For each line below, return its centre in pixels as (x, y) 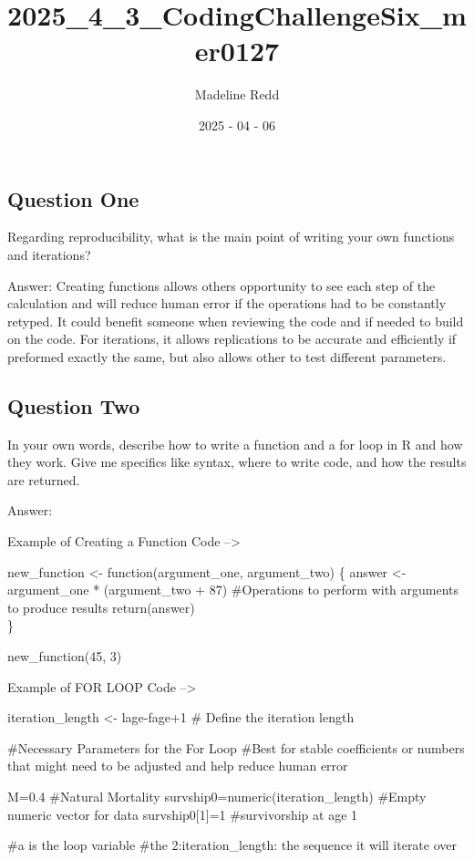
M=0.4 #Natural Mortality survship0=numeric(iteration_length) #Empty (217, 796)
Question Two (74, 405)
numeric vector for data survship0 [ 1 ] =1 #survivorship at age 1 (183, 814)
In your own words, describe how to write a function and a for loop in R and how (235, 444)
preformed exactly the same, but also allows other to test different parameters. (227, 356)
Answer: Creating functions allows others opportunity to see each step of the (222, 285)
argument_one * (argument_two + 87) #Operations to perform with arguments (233, 590)
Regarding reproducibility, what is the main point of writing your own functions (231, 237)
